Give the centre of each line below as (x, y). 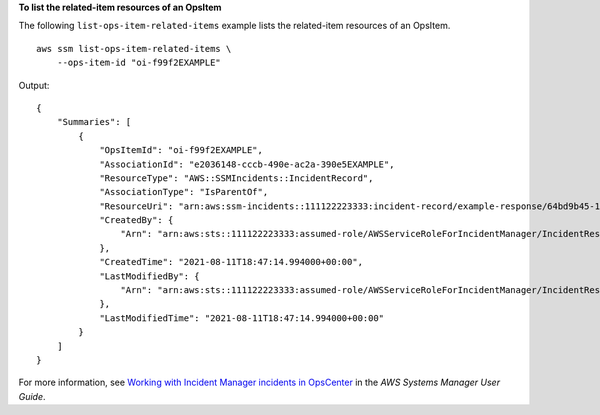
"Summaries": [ (94, 122)
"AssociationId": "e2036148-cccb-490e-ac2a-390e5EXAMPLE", (247, 164)
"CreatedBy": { (136, 220)
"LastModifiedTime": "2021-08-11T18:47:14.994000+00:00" (242, 318)
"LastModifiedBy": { (149, 276)
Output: (34, 85)
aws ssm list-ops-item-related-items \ (134, 48)
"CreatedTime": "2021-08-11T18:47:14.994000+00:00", (231, 262)
